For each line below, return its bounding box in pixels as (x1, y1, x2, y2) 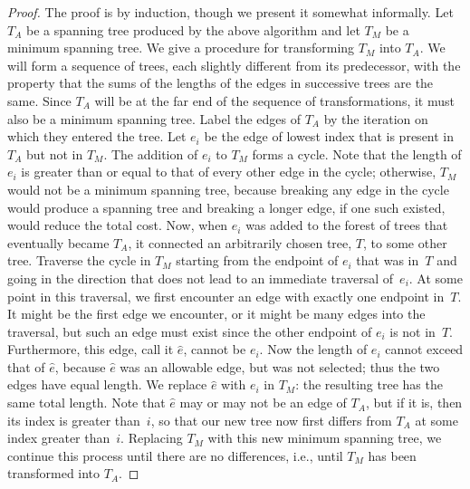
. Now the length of (259, 340, 368, 359)
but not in (25, 144, 83, 163)
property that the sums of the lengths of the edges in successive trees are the (7, 73, 434, 92)
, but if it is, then (365, 393, 463, 412)
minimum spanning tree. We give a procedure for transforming (7, 38, 355, 57)
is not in (389, 321, 436, 340)
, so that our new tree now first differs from (150, 410, 392, 429)
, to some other (363, 233, 447, 252)
